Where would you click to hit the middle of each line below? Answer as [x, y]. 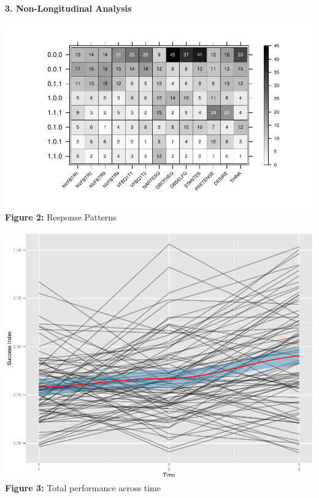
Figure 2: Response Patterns [61, 217]
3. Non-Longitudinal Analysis [68, 8]
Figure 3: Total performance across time [83, 488]
